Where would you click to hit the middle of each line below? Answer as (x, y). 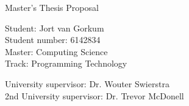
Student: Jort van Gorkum (55, 28)
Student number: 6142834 (53, 40)
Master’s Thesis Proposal (52, 7)
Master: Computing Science (56, 51)
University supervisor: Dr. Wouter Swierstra (87, 83)
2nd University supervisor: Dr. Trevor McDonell (94, 95)
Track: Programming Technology (66, 63)
